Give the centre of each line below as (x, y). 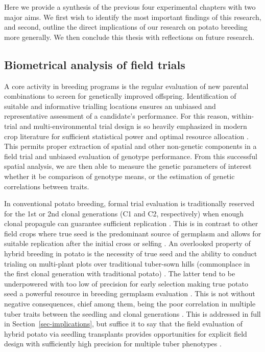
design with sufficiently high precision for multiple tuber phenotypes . (113, 344)
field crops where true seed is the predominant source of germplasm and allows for (133, 233)
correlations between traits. (47, 186)
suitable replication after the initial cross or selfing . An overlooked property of (127, 243)
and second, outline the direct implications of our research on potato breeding (126, 27)
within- (243, 116)
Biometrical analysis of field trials (95, 64)
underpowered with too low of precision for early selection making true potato (126, 283)
